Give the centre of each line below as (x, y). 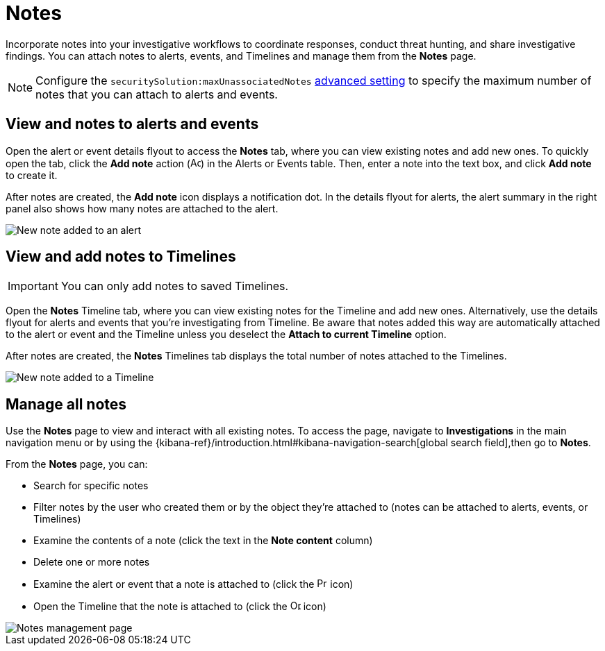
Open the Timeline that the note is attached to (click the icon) (180, 607)
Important (33, 286)
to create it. (32, 175)
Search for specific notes (91, 486)
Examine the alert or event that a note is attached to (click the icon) (193, 584)
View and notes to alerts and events (132, 124)
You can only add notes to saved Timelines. (175, 286)
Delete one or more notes (92, 562)
